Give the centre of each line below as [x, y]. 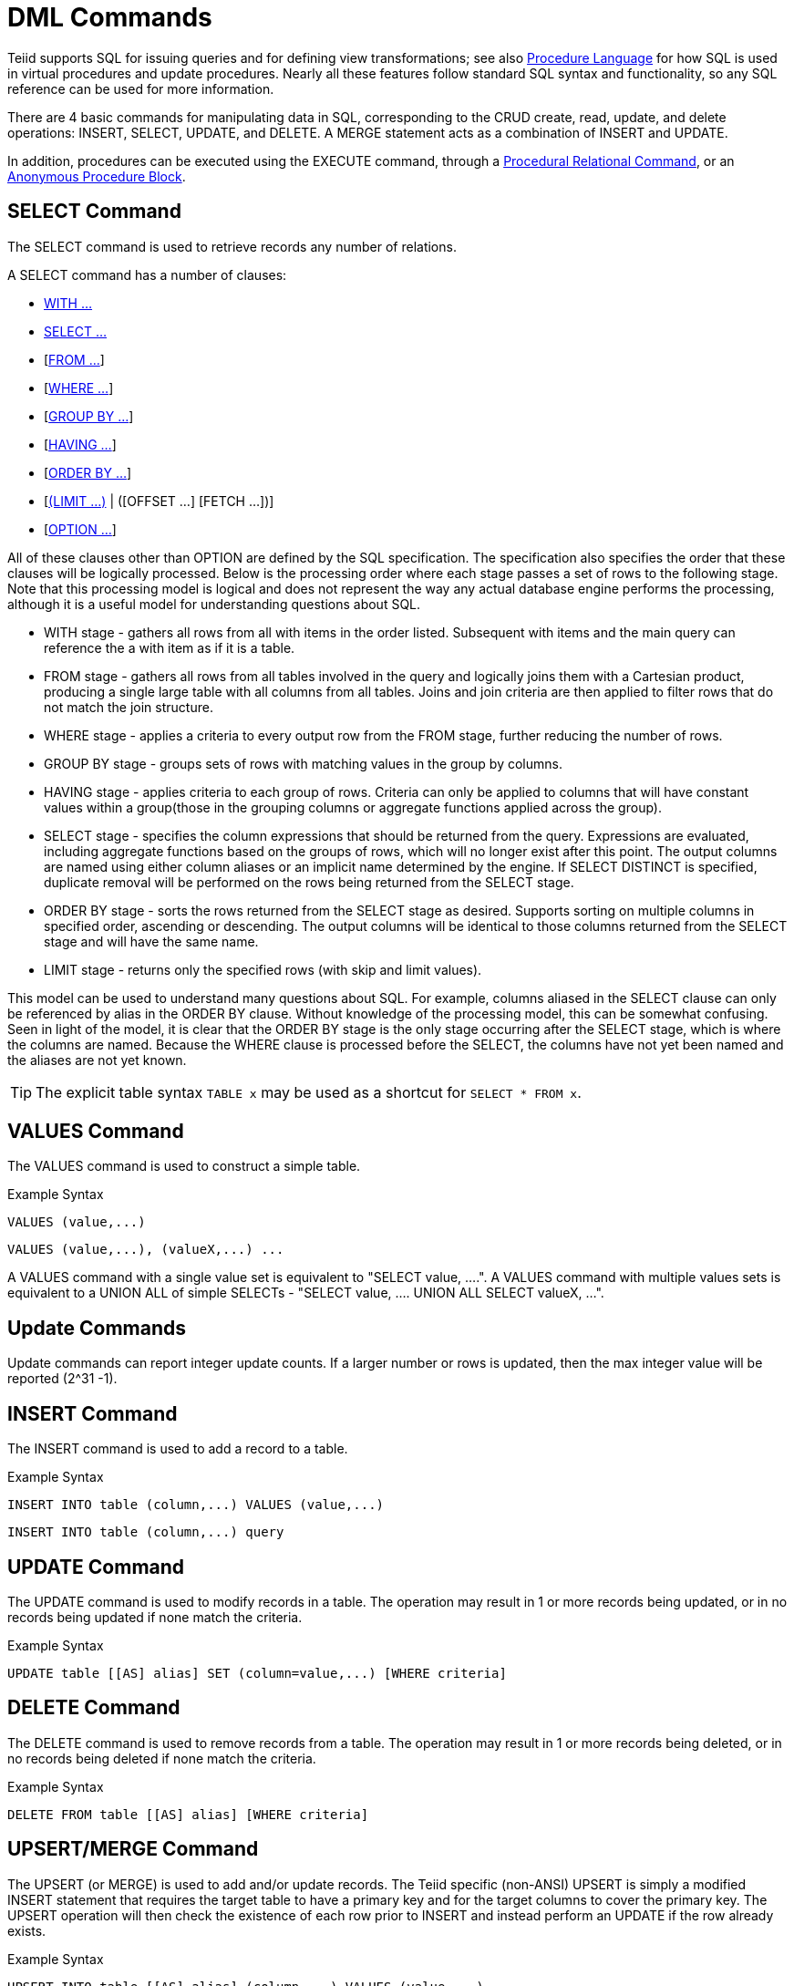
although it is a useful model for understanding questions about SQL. [214, 604]
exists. [27, 1930]
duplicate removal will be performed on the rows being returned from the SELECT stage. [309, 882]
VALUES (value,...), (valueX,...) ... [146, 1250]
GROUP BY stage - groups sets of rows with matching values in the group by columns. [303, 763]
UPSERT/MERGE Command [133, 1849]
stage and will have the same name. [151, 941]
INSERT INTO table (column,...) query [146, 1532]
